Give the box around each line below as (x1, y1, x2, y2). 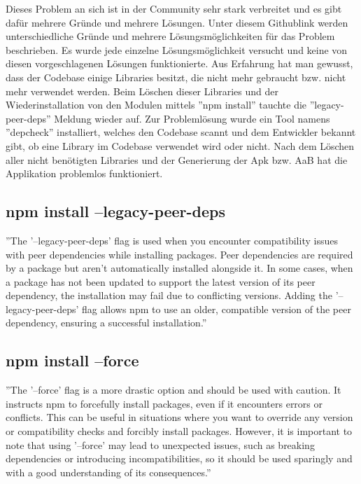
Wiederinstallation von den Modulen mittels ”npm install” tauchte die (6, 97, 307, 112)
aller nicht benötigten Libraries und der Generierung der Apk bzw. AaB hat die (6, 152, 348, 167)
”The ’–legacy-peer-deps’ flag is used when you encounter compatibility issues (6, 233, 338, 247)
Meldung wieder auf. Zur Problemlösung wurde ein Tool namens (54, 111, 330, 125)
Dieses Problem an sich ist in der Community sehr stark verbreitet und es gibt (6, 1, 342, 15)
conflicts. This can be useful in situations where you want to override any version (6, 410, 353, 424)
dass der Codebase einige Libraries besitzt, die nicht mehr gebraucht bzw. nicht (6, 69, 346, 84)
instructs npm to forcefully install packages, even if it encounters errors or (6, 396, 323, 410)
